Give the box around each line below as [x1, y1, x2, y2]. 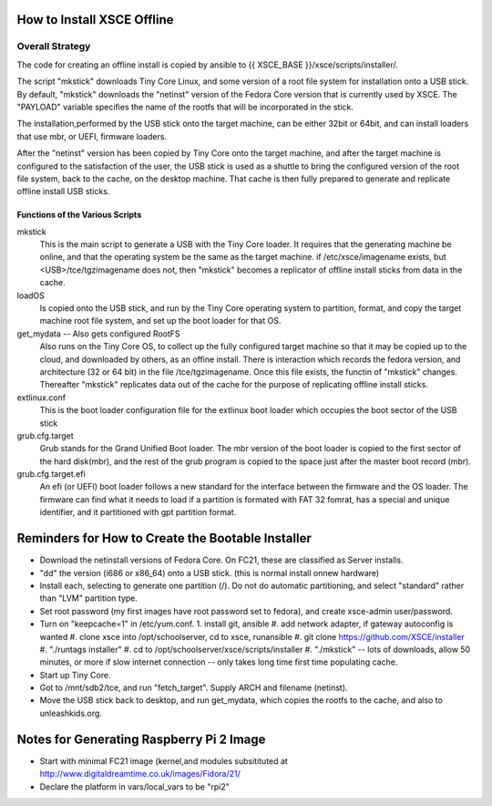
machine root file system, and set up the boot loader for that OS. [39, 315, 282, 326]
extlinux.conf [16, 392, 67, 403]
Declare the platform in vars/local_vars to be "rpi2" [39, 780, 230, 792]
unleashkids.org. [39, 708, 102, 718]
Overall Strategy [16, 40, 91, 53]
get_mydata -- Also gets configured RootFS [16, 328, 181, 339]
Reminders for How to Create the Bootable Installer [16, 531, 312, 546]
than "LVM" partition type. [39, 593, 138, 604]
